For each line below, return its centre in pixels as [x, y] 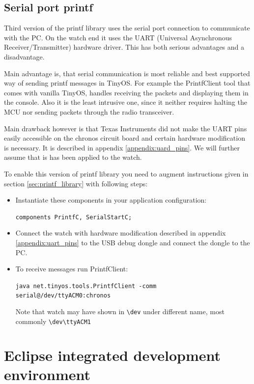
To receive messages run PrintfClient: [72, 269]
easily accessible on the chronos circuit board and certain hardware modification [125, 138]
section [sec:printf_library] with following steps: [76, 183]
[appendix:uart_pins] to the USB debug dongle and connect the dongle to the [133, 242]
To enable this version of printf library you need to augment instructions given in [126, 173]
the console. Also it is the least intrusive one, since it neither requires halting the [126, 102]
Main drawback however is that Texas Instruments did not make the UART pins [126, 128]
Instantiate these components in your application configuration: [111, 200]
